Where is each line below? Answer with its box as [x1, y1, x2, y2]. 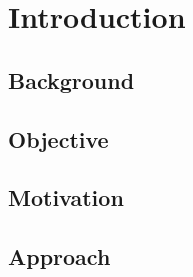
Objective [8, 123, 109, 154]
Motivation [8, 182, 124, 213]
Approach [8, 241, 111, 272]
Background [8, 64, 135, 95]
